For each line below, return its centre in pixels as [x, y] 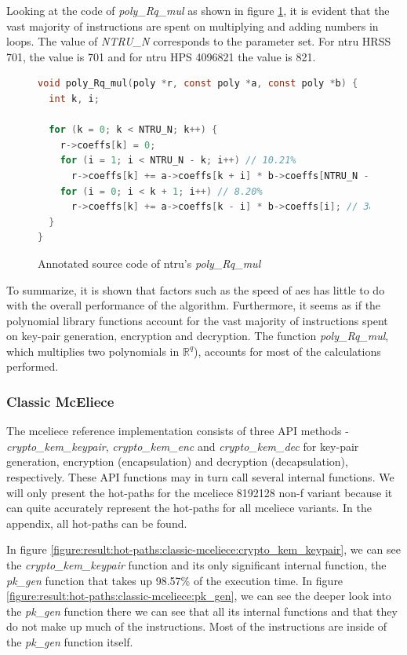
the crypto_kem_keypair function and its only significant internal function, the [196, 565]
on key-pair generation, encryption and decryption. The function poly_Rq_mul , [198, 336]
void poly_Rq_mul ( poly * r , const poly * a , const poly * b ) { [198, 84]
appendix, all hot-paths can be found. [97, 523]
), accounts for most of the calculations [287, 351]
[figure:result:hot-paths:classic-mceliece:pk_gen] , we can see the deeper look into [199, 596]
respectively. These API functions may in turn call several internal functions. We [200, 477]
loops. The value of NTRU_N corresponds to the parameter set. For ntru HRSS [199, 41]
